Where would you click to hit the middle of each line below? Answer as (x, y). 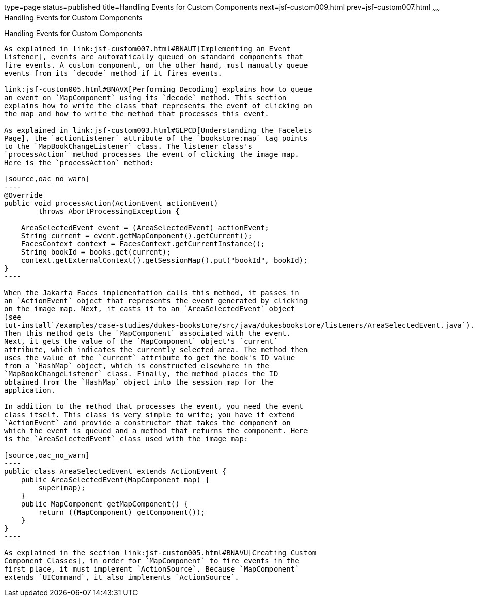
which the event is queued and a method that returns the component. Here (156, 431)
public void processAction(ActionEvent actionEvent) (111, 203)
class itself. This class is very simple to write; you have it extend (150, 414)
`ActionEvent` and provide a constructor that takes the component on (147, 422)
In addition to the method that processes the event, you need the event (154, 406)
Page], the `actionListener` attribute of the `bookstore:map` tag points (156, 138)
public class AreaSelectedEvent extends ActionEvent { (115, 471)
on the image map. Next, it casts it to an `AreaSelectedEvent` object (150, 309)
